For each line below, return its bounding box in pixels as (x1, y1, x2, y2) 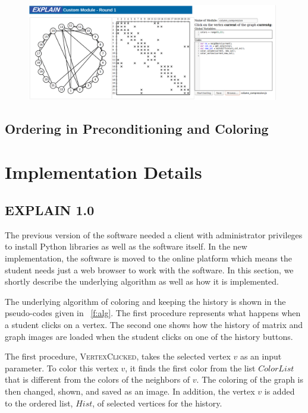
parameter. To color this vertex (5, 361, 118, 374)
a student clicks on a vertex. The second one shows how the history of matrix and (5, 318, 303, 330)
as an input (240, 350, 282, 362)
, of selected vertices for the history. (92, 396, 222, 409)
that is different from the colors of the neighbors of (5, 373, 190, 386)
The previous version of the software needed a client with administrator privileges (5, 228, 303, 241)
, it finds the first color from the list (125, 361, 256, 374)
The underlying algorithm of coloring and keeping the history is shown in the (5, 295, 286, 307)
